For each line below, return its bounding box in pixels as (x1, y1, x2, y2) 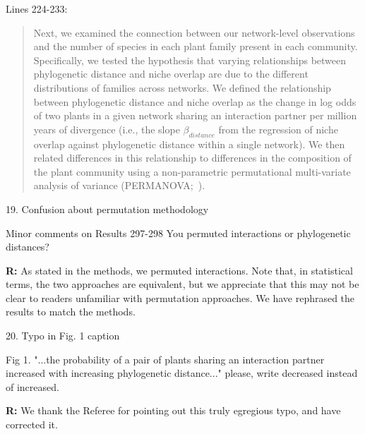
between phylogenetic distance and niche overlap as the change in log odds (33, 94, 357, 109)
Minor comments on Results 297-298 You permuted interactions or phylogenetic (6, 225, 351, 240)
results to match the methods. (6, 304, 136, 319)
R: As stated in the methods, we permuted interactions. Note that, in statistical (6, 263, 353, 277)
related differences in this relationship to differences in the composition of (33, 150, 352, 165)
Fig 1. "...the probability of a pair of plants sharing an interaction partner (6, 351, 325, 366)
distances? (6, 239, 49, 254)
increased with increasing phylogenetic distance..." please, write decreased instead (6, 366, 358, 380)
